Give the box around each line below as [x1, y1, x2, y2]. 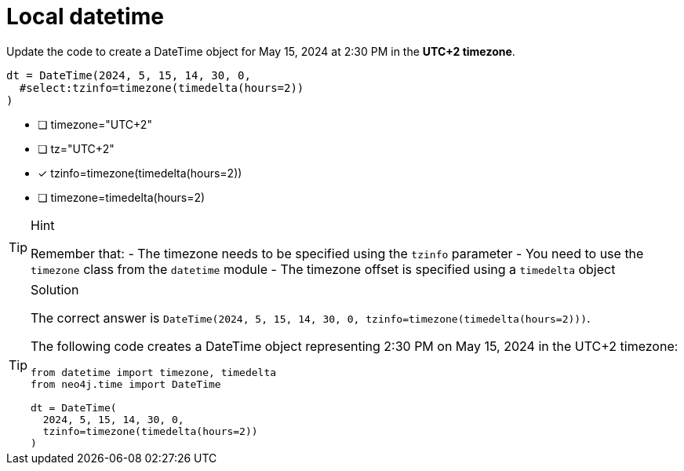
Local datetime [6, 3, 164, 30]
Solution [31, 281, 79, 298]
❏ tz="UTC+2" [38, 141, 115, 155]
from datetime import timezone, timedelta [31, 366, 277, 378]
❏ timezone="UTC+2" [38, 117, 152, 131]
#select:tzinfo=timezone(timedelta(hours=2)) [19, 81, 304, 94]
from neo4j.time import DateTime [31, 378, 221, 390]
